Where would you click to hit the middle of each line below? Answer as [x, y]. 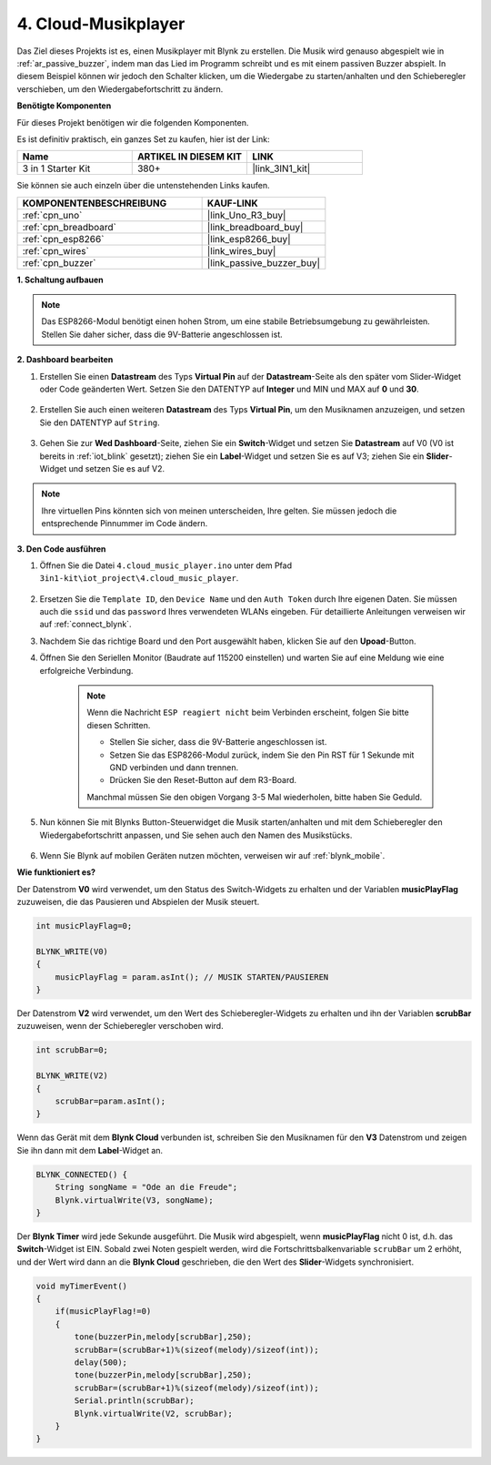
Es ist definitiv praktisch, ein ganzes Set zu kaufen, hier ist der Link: [143, 139]
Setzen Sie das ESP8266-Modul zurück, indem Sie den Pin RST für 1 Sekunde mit [262, 755]
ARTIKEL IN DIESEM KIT [190, 157]
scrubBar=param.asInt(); [110, 1101]
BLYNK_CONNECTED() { [81, 1174]
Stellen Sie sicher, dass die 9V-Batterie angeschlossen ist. [218, 742]
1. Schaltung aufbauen [60, 280]
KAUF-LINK [232, 203]
